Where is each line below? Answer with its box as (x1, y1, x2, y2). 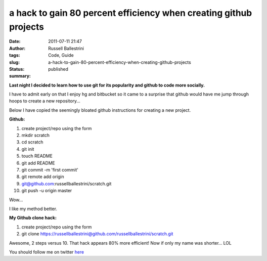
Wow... (9, 197, 23, 203)
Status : (9, 66, 25, 72)
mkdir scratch (21, 132, 50, 138)
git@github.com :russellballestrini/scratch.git (21, 180, 112, 186)
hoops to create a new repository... (9, 98, 81, 104)
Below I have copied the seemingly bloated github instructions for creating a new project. (9, 107, 191, 113)
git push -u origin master (21, 188, 72, 194)
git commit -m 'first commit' (21, 167, 79, 173)
